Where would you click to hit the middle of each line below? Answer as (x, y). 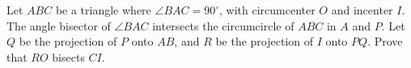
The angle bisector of (59, 25)
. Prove (385, 41)
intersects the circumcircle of (223, 25)
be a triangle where (103, 10)
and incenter (362, 10)
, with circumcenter (267, 10)
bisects (68, 56)
